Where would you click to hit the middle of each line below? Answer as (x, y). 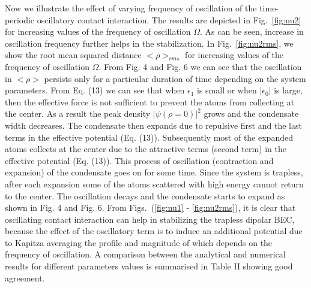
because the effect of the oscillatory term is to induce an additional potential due (154, 231)
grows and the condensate (251, 113)
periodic (20, 19)
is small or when (227, 90)
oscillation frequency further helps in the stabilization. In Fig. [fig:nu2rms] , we (149, 43)
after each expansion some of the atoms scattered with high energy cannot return (154, 184)
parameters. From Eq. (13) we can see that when (95, 90)
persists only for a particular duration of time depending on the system (175, 78)
